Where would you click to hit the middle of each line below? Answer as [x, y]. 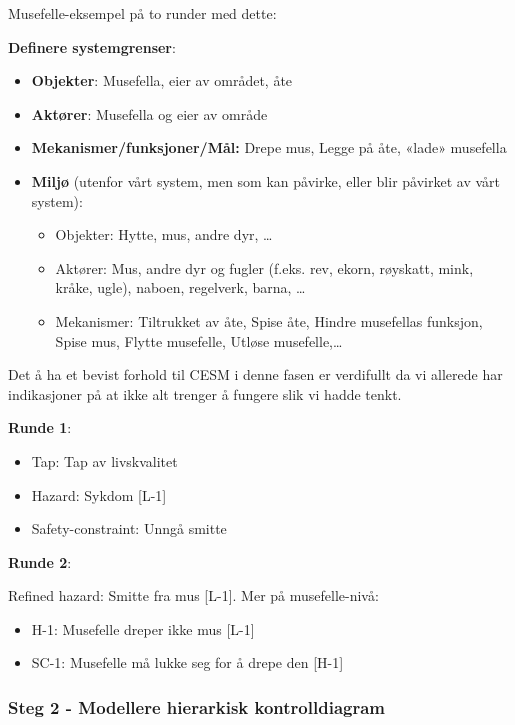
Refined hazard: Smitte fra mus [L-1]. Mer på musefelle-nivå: [193, 595]
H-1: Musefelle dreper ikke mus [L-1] [143, 628]
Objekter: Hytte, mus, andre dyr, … [164, 234]
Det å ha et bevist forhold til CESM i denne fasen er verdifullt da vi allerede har [255, 374]
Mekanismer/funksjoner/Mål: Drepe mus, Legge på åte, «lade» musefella [269, 147]
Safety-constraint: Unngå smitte [129, 528]
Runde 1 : [40, 427]
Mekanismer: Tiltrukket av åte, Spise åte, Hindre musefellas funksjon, [269, 320]
